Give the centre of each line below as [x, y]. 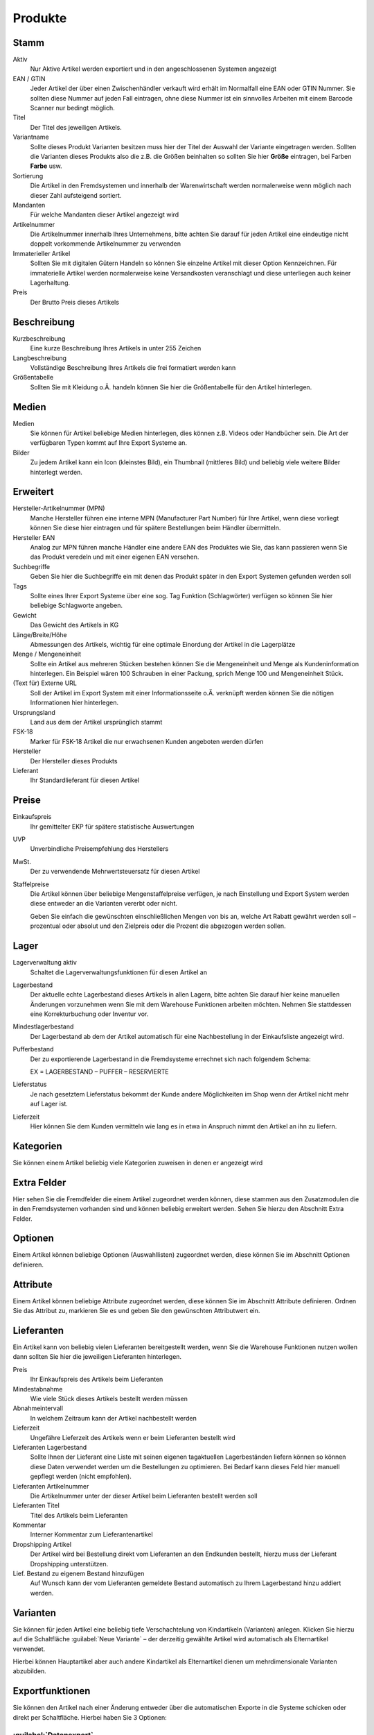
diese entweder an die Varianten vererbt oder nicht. [104, 904]
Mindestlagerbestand [43, 1026]
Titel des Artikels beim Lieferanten [79, 1515]
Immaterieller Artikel [42, 253]
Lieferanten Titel [36, 1505]
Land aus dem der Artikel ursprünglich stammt [96, 722]
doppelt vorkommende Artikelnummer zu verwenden [106, 244]
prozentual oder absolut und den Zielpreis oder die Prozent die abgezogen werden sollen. [158, 926]
